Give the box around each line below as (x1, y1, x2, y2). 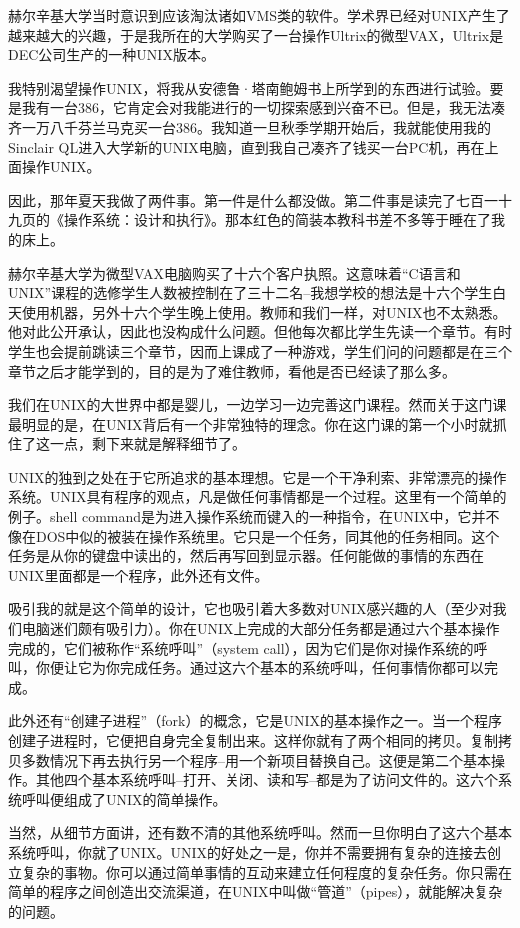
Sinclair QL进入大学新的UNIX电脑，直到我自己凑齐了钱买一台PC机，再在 (8, 136, 485, 157)
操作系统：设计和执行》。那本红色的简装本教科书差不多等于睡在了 (63, 209, 491, 230)
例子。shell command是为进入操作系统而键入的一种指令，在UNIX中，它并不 (8, 506, 500, 527)
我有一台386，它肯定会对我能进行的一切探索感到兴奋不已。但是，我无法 (21, 97, 491, 118)
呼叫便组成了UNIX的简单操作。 (21, 788, 227, 809)
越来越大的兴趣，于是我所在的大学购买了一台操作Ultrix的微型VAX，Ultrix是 (8, 24, 504, 45)
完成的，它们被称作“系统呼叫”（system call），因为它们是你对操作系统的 (8, 637, 474, 658)
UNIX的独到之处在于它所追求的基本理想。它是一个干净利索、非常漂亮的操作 (8, 466, 507, 487)
